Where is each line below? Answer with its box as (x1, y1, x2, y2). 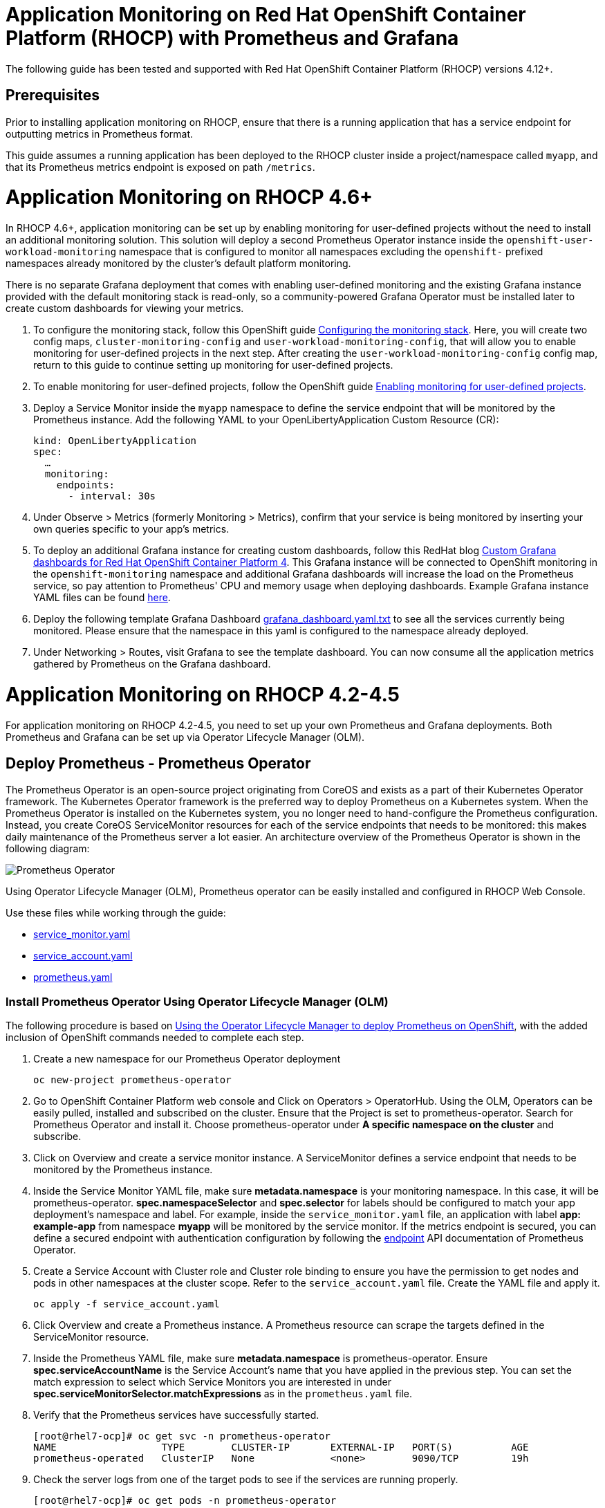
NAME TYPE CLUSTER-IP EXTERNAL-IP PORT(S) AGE (33, 1442, 529, 1453)
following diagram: (6, 843, 90, 855)
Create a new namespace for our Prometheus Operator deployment (33, 1053, 341, 1065)
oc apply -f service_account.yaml (33, 1298, 220, 1310)
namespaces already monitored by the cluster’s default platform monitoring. (6, 257, 351, 270)
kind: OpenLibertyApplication (33, 435, 197, 447)
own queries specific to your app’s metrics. (33, 523, 230, 535)
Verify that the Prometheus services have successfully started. (33, 1409, 319, 1422)
